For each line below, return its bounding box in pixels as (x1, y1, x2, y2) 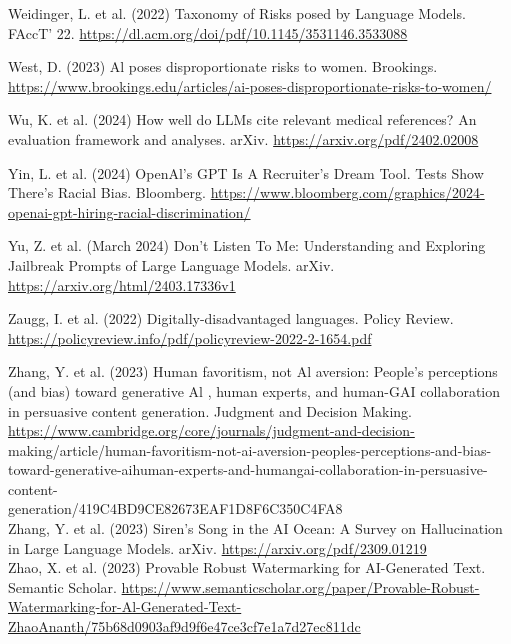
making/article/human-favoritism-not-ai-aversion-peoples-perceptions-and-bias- (8, 439, 492, 460)
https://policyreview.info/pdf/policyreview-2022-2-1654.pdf (8, 327, 372, 348)
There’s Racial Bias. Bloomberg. (8, 182, 206, 203)
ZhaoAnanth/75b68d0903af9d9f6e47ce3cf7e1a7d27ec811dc (8, 616, 361, 637)
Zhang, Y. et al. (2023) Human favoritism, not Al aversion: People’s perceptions (8, 361, 498, 382)
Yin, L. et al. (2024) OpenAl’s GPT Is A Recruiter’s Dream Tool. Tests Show (8, 162, 484, 183)
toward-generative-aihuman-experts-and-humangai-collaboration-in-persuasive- (8, 459, 488, 480)
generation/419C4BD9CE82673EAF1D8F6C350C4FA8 (8, 498, 343, 519)
